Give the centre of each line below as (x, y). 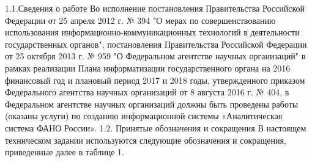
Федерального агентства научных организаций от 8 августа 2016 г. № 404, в (147, 92)
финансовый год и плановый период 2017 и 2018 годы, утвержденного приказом (155, 80)
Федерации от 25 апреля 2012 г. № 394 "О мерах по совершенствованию (140, 20)
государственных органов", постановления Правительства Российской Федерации (156, 44)
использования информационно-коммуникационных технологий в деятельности (152, 32)
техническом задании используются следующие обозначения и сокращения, (146, 140)
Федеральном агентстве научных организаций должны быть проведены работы (152, 104)
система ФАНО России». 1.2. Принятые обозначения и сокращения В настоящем (156, 127)
